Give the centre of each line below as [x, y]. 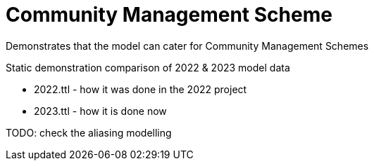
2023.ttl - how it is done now [100, 111]
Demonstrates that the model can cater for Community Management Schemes [187, 46]
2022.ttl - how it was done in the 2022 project [141, 89]
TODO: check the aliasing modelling [89, 132]
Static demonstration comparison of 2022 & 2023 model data [148, 67]
